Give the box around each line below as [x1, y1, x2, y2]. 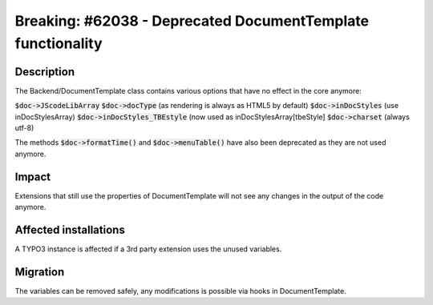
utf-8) [14, 123, 34, 133]
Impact [14, 170, 51, 183]
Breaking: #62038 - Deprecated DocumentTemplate [14, 12, 369, 30]
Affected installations [14, 223, 126, 236]
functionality [14, 34, 103, 52]
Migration [14, 265, 65, 279]
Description [14, 65, 75, 78]
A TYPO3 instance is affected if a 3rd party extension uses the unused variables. [14, 244, 282, 254]
